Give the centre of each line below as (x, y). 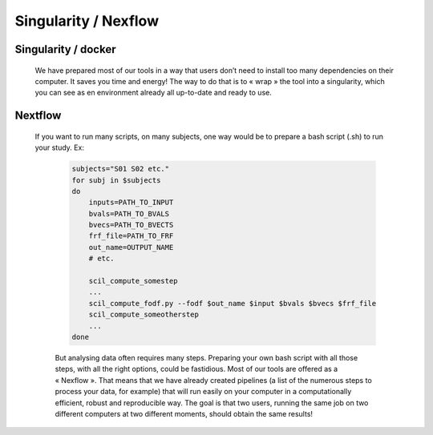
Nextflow (38, 116)
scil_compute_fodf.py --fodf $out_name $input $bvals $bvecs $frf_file (233, 303)
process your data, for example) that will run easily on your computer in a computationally (203, 392)
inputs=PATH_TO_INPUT (131, 203)
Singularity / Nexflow (87, 21)
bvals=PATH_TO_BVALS (129, 213)
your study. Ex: (59, 147)
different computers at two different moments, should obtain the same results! (184, 413)
